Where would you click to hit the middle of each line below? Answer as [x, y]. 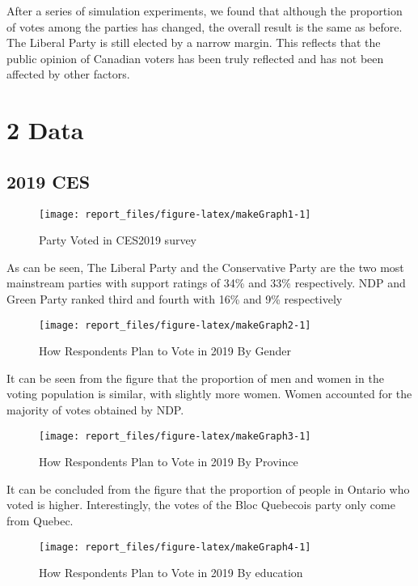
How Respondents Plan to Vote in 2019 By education [171, 573]
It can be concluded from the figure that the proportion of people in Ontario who [208, 488]
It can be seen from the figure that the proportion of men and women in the [195, 378]
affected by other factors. [68, 74]
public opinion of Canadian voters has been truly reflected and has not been [195, 58]
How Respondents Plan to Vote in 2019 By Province [169, 462]
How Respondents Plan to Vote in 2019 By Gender [165, 351]
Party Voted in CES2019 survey [118, 240]
